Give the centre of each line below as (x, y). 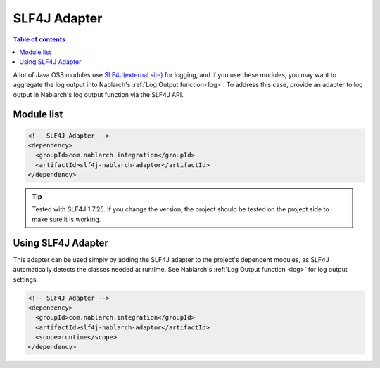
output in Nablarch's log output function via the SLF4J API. (99, 94)
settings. (26, 279)
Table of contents (39, 39)
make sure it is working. (66, 219)
